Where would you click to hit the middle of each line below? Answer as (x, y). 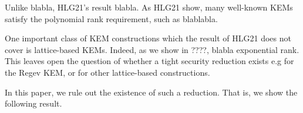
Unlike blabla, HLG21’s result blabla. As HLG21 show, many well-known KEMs (149, 7)
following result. (33, 103)
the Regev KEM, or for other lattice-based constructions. (107, 72)
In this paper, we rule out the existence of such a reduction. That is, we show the (151, 92)
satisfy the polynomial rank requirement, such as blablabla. (111, 18)
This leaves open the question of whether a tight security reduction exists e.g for (149, 61)
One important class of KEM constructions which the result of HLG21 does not (148, 38)
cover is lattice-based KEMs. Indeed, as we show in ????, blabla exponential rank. (152, 49)
